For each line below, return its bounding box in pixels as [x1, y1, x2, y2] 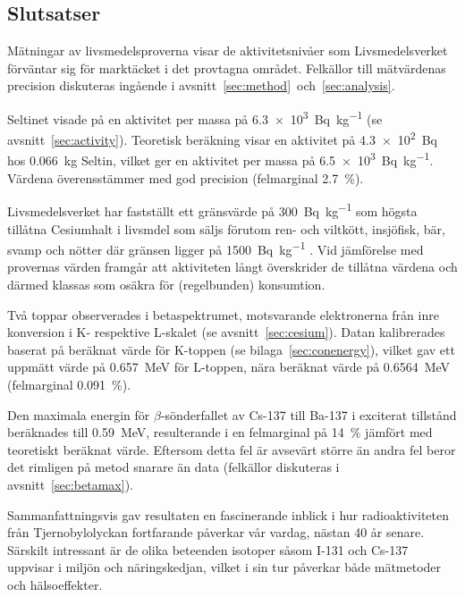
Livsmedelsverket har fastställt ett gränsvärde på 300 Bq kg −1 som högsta [7, 199, 418, 220]
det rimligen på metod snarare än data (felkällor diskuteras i [7, 458, 340, 476]
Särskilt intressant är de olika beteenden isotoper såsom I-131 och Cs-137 [7, 540, 409, 559]
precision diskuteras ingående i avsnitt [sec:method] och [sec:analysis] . [7, 76, 395, 95]
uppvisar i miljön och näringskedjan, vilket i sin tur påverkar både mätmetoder [7, 558, 442, 576]
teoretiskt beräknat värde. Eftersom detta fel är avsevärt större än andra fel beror [7, 440, 456, 458]
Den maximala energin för [7, 405, 150, 424]
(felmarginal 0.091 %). [7, 374, 131, 393]
